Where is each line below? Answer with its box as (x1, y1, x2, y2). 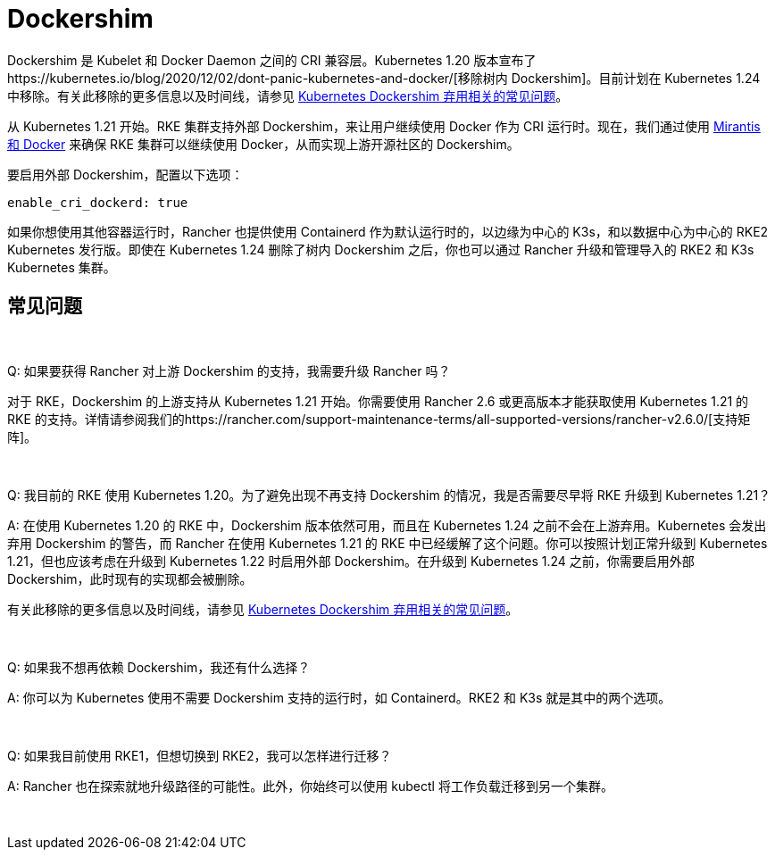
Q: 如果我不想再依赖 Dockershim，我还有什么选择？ (7, 659, 311, 675)
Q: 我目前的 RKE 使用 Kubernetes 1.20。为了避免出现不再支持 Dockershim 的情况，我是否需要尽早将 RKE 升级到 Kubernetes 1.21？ (7, 487, 771, 503)
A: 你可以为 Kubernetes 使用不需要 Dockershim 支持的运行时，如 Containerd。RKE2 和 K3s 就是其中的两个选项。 (7, 689, 671, 705)
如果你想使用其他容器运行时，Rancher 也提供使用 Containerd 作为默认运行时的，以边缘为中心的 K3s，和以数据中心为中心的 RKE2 (7, 223, 769, 239)
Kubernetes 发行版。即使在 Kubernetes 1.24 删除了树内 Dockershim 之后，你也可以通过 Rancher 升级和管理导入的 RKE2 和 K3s (7, 241, 754, 257)
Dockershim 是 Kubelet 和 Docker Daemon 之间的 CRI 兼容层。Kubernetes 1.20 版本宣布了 (7, 52, 537, 68)
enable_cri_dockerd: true (7, 195, 188, 210)
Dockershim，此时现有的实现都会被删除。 (7, 570, 253, 587)
